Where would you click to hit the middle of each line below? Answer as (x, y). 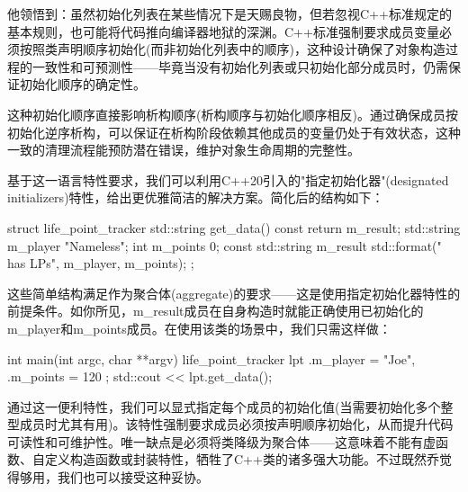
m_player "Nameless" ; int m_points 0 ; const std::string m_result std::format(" (225, 245)
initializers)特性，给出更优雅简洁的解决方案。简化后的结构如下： (196, 197)
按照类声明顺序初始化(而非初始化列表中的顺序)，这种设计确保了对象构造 (232, 49)
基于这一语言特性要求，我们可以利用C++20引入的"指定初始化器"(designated (228, 179)
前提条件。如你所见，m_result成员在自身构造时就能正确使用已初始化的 (216, 311)
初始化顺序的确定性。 (82, 84)
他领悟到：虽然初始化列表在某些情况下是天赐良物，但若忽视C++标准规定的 (229, 13)
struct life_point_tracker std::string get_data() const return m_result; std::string (234, 227)
